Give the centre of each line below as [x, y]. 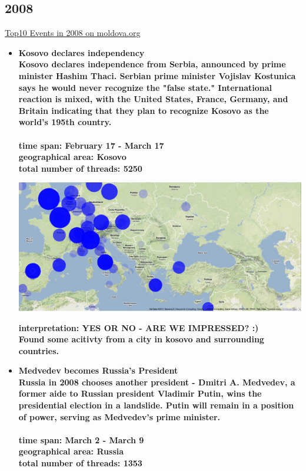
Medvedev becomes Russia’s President [98, 370]
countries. [39, 350]
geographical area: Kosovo [72, 157]
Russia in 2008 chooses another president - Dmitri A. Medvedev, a [157, 382]
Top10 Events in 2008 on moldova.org [73, 33]
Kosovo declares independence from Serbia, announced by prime [152, 64]
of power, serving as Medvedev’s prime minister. [119, 416]
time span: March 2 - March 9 [81, 439]
